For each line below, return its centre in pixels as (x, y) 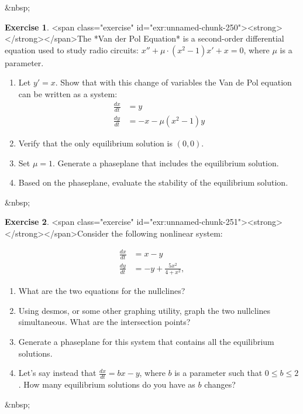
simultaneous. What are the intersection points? (104, 322)
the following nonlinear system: (167, 233)
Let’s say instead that (57, 373)
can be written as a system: (68, 93)
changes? (220, 384)
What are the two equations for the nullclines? (102, 291)
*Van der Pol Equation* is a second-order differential (189, 38)
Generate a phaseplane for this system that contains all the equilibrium (146, 341)
